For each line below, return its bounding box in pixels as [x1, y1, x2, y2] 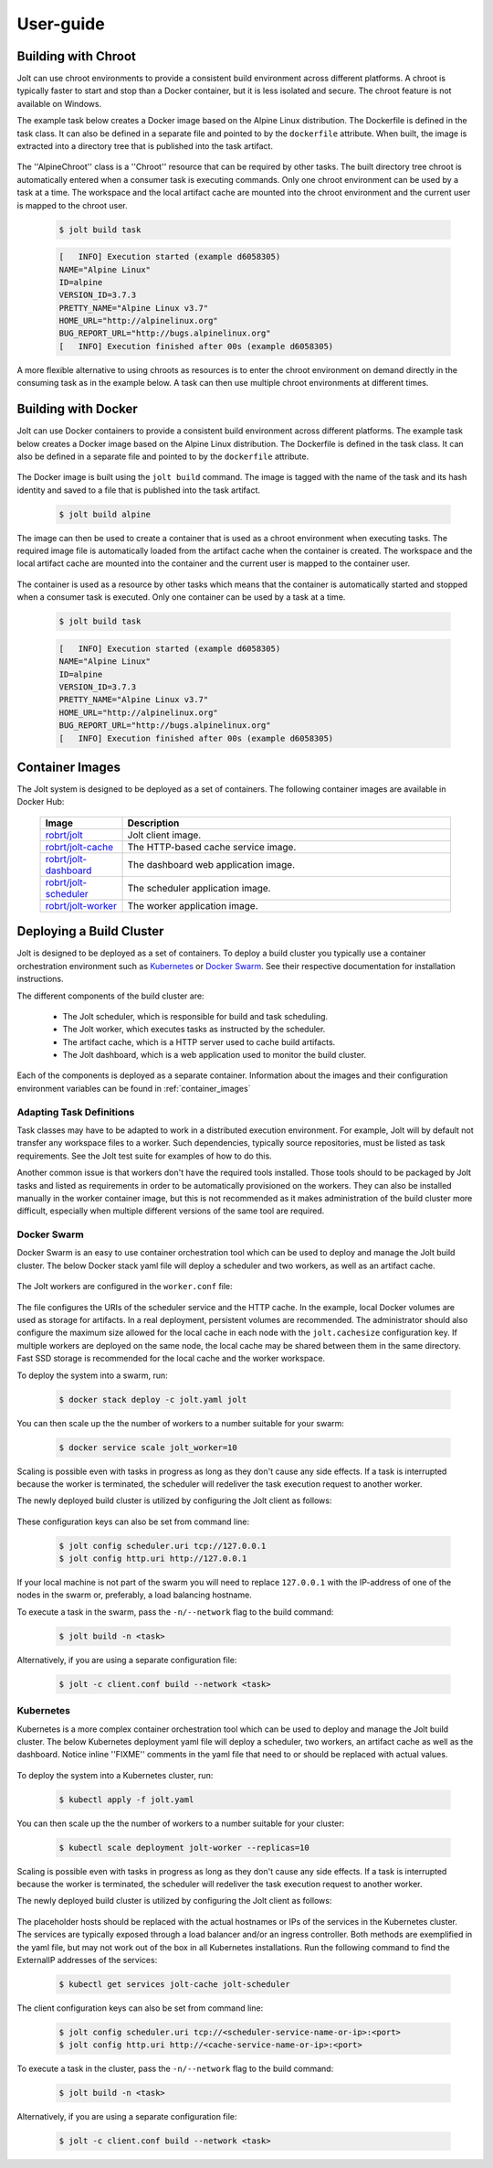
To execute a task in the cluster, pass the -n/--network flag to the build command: [16, 2063, 334, 2075]
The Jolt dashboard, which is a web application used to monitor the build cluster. [62, 1050, 367, 1061]
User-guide [16, 14, 105, 34]
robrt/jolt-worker [45, 899, 118, 912]
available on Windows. [16, 98, 102, 109]
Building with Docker [16, 401, 139, 417]
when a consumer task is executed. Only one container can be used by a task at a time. [16, 592, 346, 603]
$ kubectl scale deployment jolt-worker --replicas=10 [58, 1842, 309, 1853]
